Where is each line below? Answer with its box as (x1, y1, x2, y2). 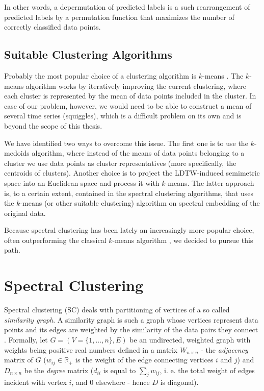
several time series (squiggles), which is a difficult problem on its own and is (4, 110, 242, 121)
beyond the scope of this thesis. (4, 120, 102, 131)
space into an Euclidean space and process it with (4, 177, 160, 188)
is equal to (103, 364, 136, 375)
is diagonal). (160, 377, 199, 387)
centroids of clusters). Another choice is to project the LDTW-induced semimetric (4, 167, 260, 178)
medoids (4, 148, 30, 158)
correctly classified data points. (4, 21, 101, 32)
